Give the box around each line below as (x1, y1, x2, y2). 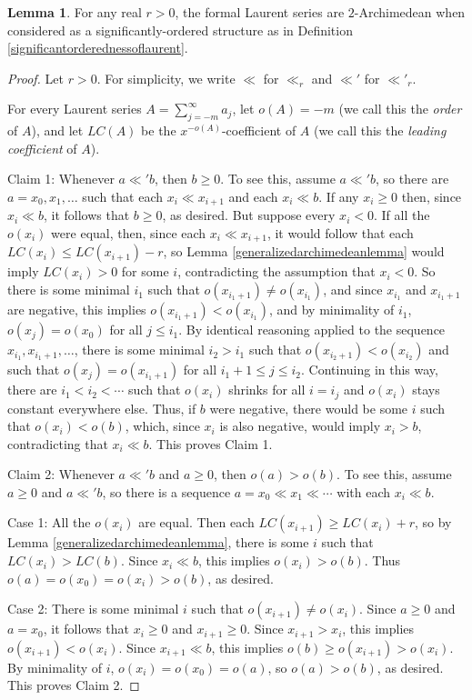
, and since (323, 280, 383, 299)
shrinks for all (228, 380, 306, 399)
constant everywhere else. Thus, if (7, 398, 196, 417)
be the (141, 121, 176, 140)
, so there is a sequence (102, 482, 231, 501)
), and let (31, 121, 84, 140)
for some (121, 262, 169, 281)
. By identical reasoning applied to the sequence (178, 320, 446, 339)
